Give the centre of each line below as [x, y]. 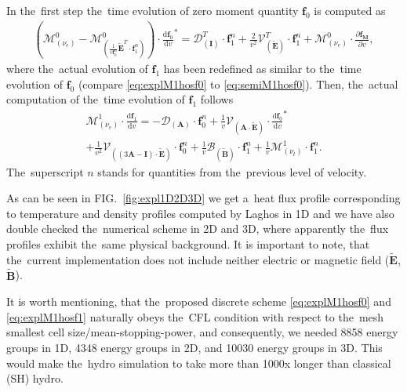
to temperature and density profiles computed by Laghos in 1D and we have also [200, 213]
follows [217, 99]
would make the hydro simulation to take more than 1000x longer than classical [199, 363]
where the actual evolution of [77, 69]
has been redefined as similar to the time [262, 69]
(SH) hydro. [35, 378]
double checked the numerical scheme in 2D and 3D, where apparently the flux [198, 229]
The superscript [45, 171]
